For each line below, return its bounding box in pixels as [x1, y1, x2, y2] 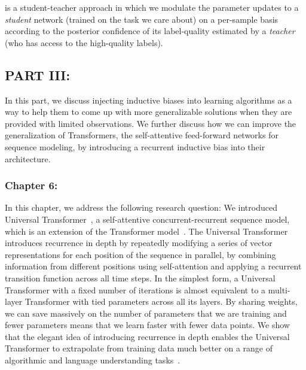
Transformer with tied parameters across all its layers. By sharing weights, [25, 295, 298, 308]
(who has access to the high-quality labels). [5, 36, 163, 48]
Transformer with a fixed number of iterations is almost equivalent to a [5, 283, 266, 296]
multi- [268, 283, 290, 296]
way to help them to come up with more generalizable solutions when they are [5, 105, 292, 118]
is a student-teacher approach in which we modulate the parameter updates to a [5, 1, 299, 13]
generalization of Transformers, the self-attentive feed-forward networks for [5, 129, 279, 141]
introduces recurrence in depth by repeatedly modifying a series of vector [5, 236, 273, 249]
